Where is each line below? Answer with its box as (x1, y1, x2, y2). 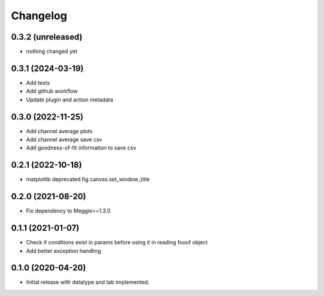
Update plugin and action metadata (26, 96, 113, 103)
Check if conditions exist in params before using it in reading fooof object (26, 239, 208, 246)
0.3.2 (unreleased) (11, 32, 83, 42)
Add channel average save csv (26, 136, 103, 143)
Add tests (26, 79, 50, 86)
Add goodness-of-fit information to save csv (26, 144, 136, 151)
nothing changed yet (26, 48, 77, 55)
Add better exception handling (26, 247, 101, 255)
